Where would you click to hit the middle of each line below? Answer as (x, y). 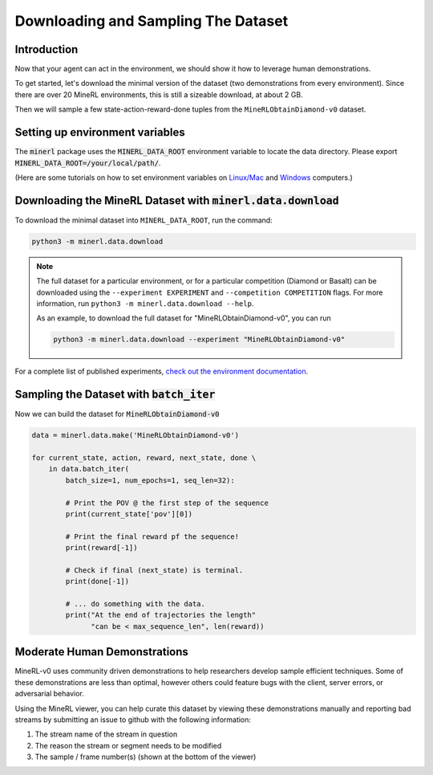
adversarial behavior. (49, 694)
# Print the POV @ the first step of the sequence (167, 503)
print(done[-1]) (97, 581)
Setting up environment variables (100, 133)
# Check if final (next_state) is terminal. (154, 570)
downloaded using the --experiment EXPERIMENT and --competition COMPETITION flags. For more (210, 292)
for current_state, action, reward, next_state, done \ (144, 458)
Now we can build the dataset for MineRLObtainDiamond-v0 (117, 414)
